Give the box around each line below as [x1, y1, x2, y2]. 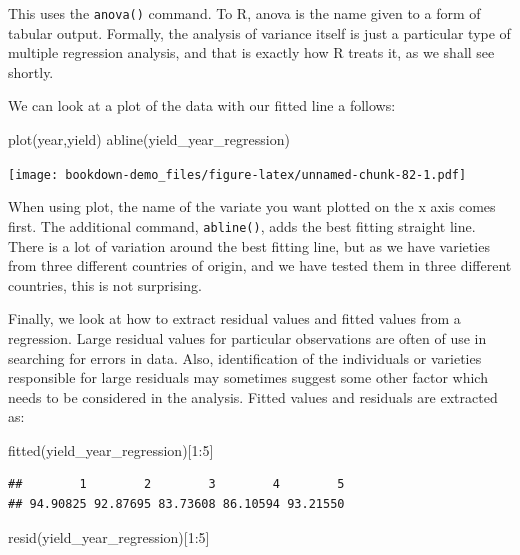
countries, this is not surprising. [8, 274, 202, 295]
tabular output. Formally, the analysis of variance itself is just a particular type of [8, 22, 511, 43]
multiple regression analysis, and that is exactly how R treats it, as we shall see [8, 42, 495, 63]
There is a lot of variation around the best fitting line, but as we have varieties [8, 235, 490, 256]
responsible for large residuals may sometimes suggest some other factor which [8, 367, 488, 388]
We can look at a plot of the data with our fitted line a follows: [8, 95, 396, 116]
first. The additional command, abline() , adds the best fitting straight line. [8, 215, 476, 236]
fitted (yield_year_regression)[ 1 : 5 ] [8, 439, 214, 460]
